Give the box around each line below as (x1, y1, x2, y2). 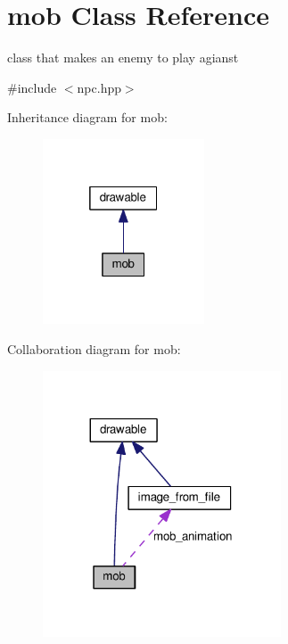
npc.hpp (77, 78, 121, 96)
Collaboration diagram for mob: (7, 340, 181, 358)
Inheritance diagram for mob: (7, 108, 168, 127)
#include (7, 78, 57, 96)
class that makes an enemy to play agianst (7, 48, 239, 67)
